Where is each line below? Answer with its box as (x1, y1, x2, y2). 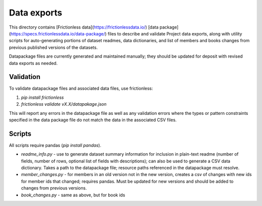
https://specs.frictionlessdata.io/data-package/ (10, 31, 105, 36)
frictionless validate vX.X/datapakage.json (21, 101, 107, 107)
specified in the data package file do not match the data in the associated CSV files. (9, 117, 177, 123)
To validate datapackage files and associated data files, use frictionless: (9, 85, 153, 92)
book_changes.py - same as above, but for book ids (21, 192, 126, 198)
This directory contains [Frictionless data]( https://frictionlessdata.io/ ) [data (9, 24, 159, 30)
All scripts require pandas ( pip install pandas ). (9, 142, 101, 148)
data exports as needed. (9, 60, 58, 66)
